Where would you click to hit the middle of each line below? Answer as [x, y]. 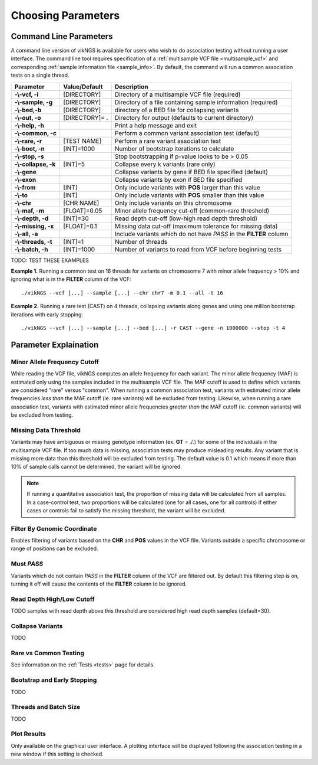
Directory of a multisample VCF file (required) [178, 94]
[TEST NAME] [82, 140]
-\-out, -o [28, 117]
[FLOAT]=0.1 [80, 226]
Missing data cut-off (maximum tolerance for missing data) [196, 226]
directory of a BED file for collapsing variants [177, 110]
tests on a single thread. [40, 75]
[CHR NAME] [81, 202]
